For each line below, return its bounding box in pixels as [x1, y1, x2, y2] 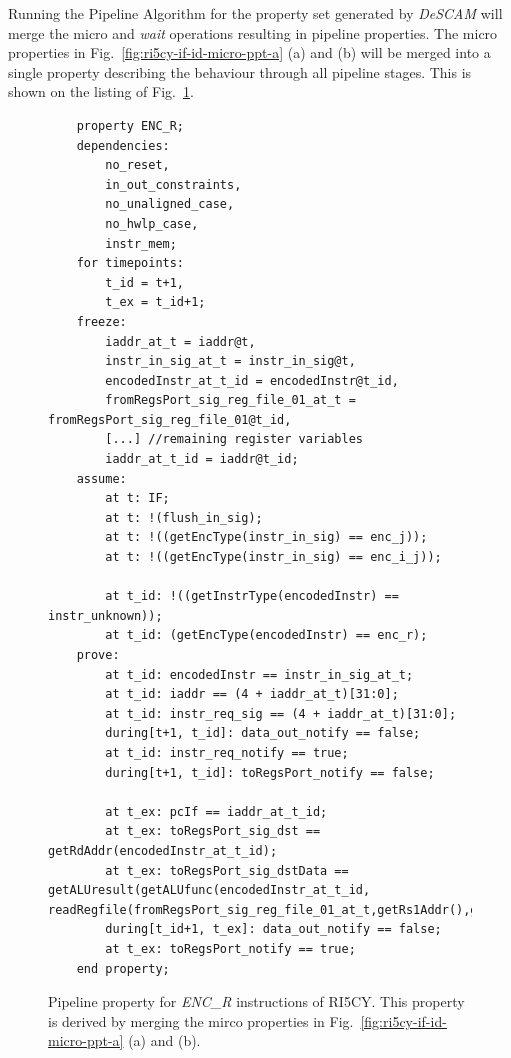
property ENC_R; [76, 118, 185, 133]
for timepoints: [76, 256, 185, 271]
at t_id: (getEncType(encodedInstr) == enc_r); [105, 628, 428, 643]
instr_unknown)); [48, 608, 163, 623]
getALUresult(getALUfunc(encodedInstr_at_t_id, [48, 883, 371, 898]
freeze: [76, 314, 127, 329]
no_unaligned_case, [105, 197, 235, 212]
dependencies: [76, 138, 170, 153]
